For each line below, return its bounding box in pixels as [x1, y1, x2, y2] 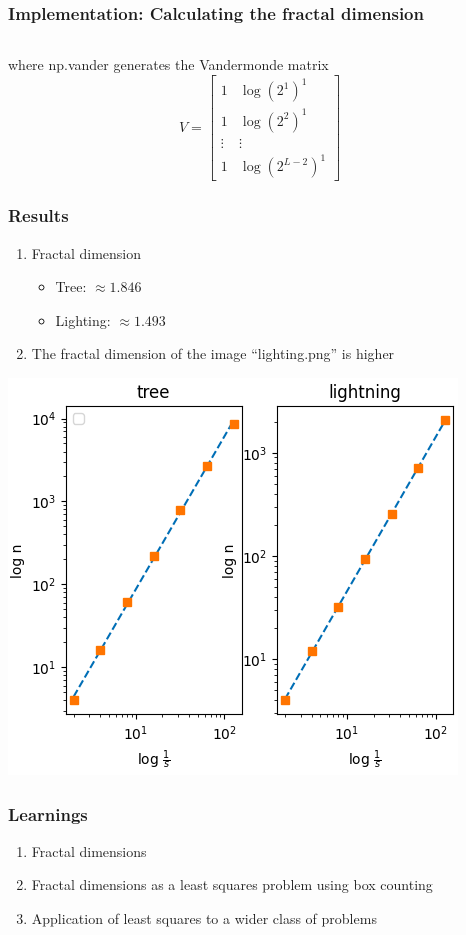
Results [8, 203, 69, 228]
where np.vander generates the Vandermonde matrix [8, 54, 329, 75]
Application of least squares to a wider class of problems [31, 908, 377, 929]
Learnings [8, 801, 88, 826]
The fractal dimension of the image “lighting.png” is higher [31, 343, 395, 364]
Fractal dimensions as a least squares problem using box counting [31, 874, 433, 895]
